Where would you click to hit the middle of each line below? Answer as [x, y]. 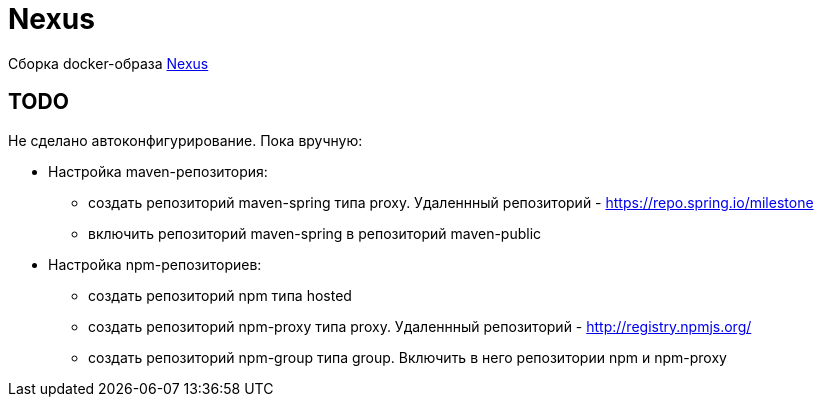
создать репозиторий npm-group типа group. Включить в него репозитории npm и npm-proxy [407, 357]
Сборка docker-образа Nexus [108, 63]
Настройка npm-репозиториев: [155, 264]
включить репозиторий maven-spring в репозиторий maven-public [315, 233]
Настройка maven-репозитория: [158, 171]
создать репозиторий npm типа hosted [220, 295]
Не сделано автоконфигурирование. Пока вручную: [185, 140]
